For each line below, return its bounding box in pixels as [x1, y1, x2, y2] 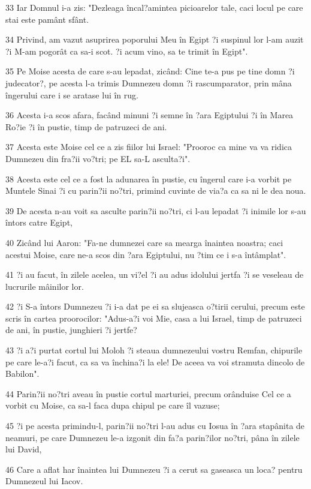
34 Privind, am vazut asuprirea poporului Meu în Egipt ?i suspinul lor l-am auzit [5, 33, 304, 46]
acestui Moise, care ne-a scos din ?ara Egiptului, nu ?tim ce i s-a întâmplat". [5, 248, 286, 260]
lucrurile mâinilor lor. [5, 280, 84, 292]
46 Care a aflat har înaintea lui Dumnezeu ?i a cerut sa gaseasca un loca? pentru [5, 463, 303, 475]
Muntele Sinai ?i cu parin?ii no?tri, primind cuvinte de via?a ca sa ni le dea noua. [5, 184, 306, 197]
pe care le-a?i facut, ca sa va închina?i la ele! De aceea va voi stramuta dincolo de [5, 355, 305, 368]
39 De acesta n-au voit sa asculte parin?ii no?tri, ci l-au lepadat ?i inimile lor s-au [5, 204, 306, 217]
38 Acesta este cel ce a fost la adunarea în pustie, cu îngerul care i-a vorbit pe [5, 172, 292, 185]
